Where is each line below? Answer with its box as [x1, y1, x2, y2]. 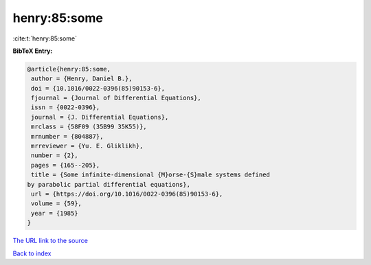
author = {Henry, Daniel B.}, [31, 75, 133, 82]
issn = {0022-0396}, [31, 104, 100, 111]
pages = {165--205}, [31, 161, 100, 169]
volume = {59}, [31, 200, 82, 207]
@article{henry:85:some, [27, 65, 111, 73]
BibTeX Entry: [12, 47, 53, 55]
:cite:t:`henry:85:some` [12, 34, 78, 43]
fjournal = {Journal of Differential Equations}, [31, 94, 202, 102]
